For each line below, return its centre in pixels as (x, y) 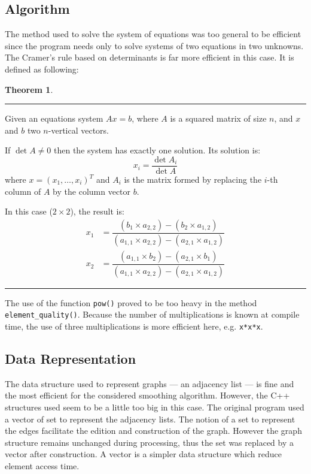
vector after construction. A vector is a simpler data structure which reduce (143, 454)
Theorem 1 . (29, 89)
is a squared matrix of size (218, 118)
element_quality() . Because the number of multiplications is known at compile (152, 314)
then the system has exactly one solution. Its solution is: (157, 150)
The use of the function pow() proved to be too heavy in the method (131, 302)
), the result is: (97, 211)
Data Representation (71, 358)
